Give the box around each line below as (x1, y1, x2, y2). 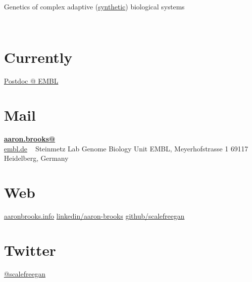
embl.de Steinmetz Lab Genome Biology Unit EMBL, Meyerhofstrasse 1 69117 (4, 143, 248, 153)
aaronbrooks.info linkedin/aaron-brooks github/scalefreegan (4, 210, 185, 221)
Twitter (4, 239, 56, 260)
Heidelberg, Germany (4, 153, 69, 163)
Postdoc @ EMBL (4, 76, 58, 86)
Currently (4, 47, 72, 67)
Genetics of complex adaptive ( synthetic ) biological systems (4, 1, 185, 11)
